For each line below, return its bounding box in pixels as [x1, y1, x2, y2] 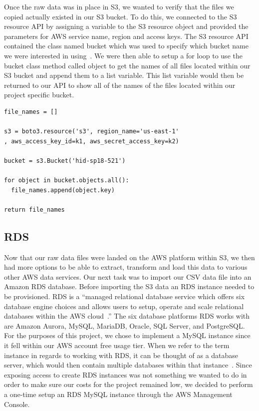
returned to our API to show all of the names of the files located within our [4, 79, 236, 90]
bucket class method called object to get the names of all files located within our [4, 60, 251, 70]
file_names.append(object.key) [11, 186, 115, 194]
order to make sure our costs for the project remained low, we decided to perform [4, 379, 253, 390]
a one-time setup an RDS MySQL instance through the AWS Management [4, 389, 233, 399]
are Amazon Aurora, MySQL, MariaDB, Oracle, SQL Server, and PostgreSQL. [4, 320, 245, 331]
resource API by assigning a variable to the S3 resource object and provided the [4, 21, 249, 31]
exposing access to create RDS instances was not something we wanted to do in [4, 369, 247, 380]
